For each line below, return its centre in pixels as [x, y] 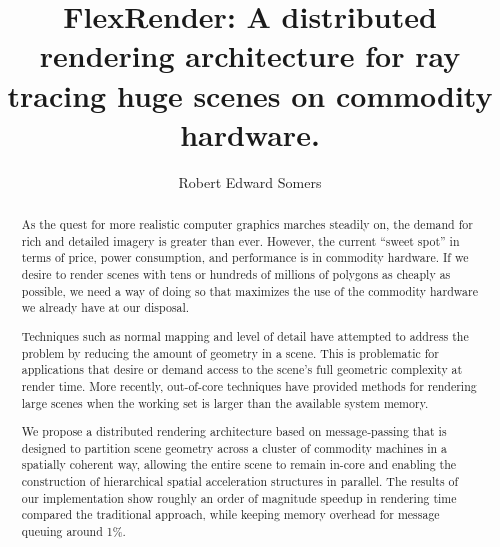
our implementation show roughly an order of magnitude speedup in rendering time [239, 497]
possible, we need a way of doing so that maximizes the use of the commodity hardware [249, 290]
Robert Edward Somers [250, 181]
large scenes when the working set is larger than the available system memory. [225, 402]
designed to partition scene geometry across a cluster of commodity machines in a [234, 447]
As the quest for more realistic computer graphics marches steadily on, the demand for [247, 224]
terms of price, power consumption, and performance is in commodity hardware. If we [245, 257]
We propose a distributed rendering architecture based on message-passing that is [234, 431]
